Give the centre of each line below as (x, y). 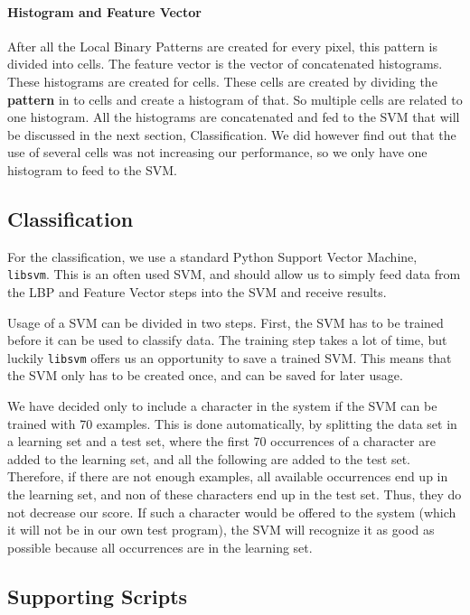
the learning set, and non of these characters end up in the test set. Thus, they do (235, 494)
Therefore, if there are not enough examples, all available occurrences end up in (228, 476)
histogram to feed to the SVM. (92, 169)
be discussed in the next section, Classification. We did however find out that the (232, 134)
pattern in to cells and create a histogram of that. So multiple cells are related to (235, 99)
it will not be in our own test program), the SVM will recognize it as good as (221, 530)
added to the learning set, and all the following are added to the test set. (209, 458)
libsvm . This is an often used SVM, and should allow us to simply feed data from (234, 274)
